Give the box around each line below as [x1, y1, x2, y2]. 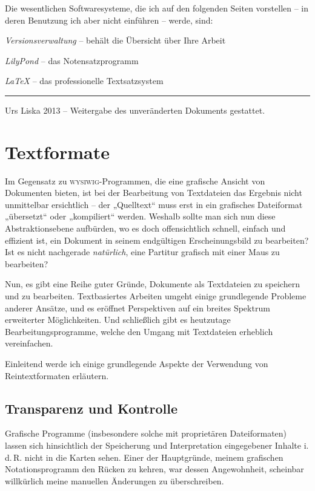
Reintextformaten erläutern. [5, 369, 109, 382]
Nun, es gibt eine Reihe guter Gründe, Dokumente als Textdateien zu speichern [5, 278, 300, 290]
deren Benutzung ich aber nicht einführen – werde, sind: [5, 13, 213, 26]
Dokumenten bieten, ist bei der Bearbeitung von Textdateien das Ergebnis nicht [5, 186, 302, 199]
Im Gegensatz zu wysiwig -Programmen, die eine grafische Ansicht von [5, 174, 265, 187]
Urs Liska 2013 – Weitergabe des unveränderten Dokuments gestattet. [5, 103, 265, 116]
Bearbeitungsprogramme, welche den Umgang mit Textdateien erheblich [5, 325, 273, 337]
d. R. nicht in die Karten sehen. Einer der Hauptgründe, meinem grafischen [5, 450, 283, 463]
